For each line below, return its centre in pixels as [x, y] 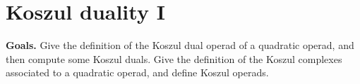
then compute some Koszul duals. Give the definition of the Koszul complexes [174, 58]
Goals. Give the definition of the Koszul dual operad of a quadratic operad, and [180, 45]
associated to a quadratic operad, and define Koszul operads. [137, 72]
